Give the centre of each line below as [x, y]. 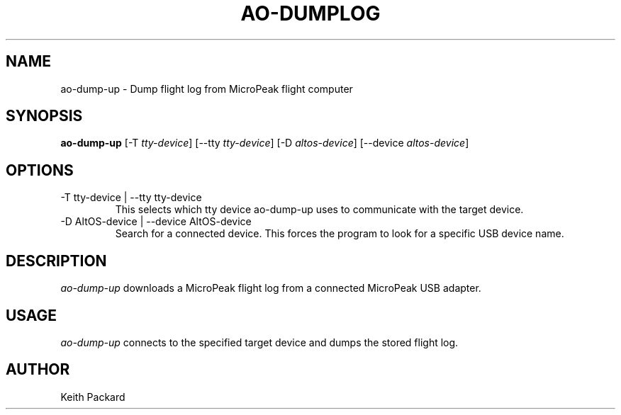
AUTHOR [38, 370]
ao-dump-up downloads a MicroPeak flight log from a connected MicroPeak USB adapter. [271, 288]
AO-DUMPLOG [310, 13]
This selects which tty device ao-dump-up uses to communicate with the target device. [319, 210]
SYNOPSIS [44, 116]
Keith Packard [93, 397]
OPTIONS [40, 170]
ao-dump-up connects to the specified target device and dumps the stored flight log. [259, 342]
